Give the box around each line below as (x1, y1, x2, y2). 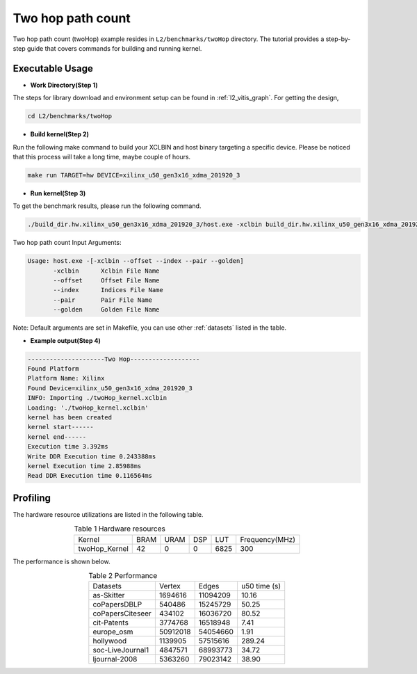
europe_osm (92, 627, 133, 636)
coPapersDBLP (92, 600, 142, 609)
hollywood (92, 636, 127, 646)
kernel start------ (27, 423, 94, 431)
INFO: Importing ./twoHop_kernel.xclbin (27, 394, 167, 402)
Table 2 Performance (88, 571, 158, 581)
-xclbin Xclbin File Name (53, 266, 160, 275)
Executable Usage (13, 63, 93, 74)
